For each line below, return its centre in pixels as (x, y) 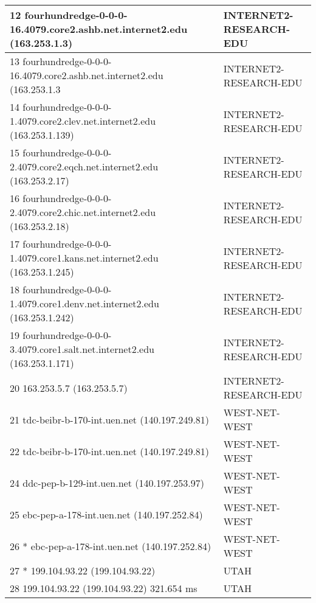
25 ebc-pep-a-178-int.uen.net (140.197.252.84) (106, 514)
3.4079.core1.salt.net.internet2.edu (82, 349)
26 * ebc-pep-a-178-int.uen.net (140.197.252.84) (111, 546)
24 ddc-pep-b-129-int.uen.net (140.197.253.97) (107, 483)
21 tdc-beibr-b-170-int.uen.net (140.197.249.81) (110, 419)
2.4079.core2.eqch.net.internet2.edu (84, 166)
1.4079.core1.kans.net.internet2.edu (84, 258)
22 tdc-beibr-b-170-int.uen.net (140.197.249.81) (110, 451)
